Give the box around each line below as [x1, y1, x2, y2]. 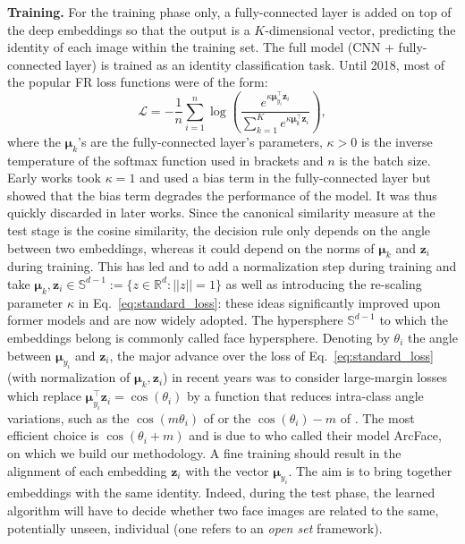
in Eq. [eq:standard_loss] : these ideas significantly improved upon [78, 293, 441, 311]
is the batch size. [339, 150, 431, 169]
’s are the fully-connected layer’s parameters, [78, 132, 323, 150]
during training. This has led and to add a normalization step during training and [7, 257, 457, 276]
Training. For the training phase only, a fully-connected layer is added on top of [7, 3, 452, 21]
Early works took [7, 168, 101, 187]
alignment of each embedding [7, 461, 167, 480]
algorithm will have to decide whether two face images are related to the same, [7, 500, 439, 519]
